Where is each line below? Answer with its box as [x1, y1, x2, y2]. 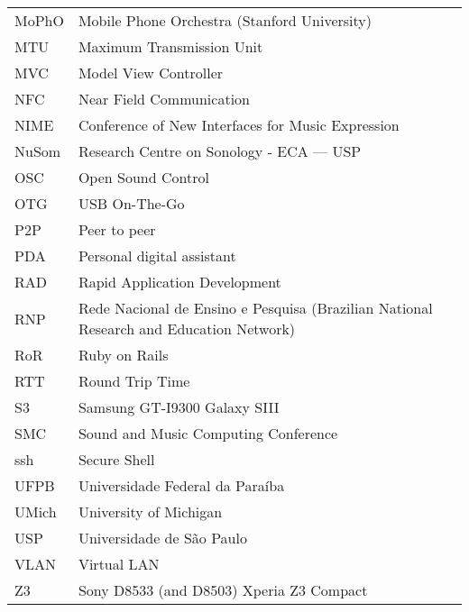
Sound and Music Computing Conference [78, 423, 338, 443]
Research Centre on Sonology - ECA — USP [78, 141, 362, 161]
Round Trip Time [78, 370, 190, 391]
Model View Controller [78, 62, 224, 83]
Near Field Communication [78, 88, 250, 109]
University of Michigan [78, 501, 223, 522]
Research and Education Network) [78, 318, 296, 339]
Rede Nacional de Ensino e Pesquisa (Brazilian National [78, 297, 433, 318]
